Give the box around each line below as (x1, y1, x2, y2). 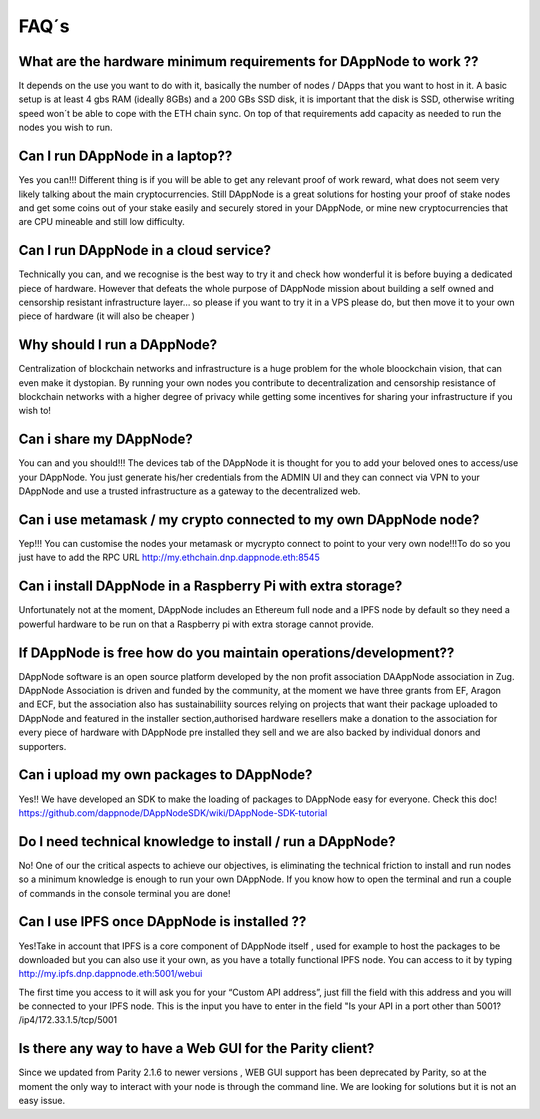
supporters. (18, 740, 67, 752)
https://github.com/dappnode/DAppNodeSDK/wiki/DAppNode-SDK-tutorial (18, 806, 328, 819)
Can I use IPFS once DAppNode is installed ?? (18, 913, 307, 930)
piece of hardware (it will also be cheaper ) (18, 310, 195, 322)
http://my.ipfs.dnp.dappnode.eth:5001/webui (18, 968, 203, 980)
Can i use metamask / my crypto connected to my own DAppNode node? (18, 511, 480, 528)
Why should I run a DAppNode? (18, 336, 218, 354)
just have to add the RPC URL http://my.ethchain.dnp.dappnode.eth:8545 (18, 551, 320, 564)
